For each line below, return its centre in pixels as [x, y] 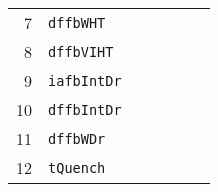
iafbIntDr [85, 80]
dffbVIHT [81, 51]
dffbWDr [77, 138]
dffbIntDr [85, 109]
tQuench [77, 167]
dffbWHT [77, 22]
